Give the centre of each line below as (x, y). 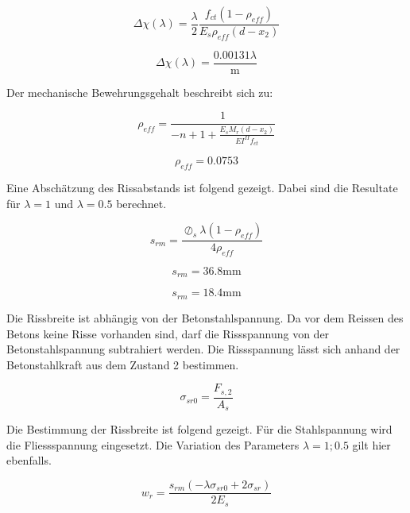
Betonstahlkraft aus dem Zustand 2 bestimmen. (123, 364)
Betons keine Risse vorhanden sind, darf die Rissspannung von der (168, 333)
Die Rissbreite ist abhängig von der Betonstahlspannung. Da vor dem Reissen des (205, 317)
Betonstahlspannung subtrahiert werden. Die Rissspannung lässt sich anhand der (203, 349)
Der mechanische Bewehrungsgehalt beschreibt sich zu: (140, 92)
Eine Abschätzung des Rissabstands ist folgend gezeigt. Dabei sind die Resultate (202, 188)
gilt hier (371, 444)
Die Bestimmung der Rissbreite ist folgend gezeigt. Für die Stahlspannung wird (199, 429)
